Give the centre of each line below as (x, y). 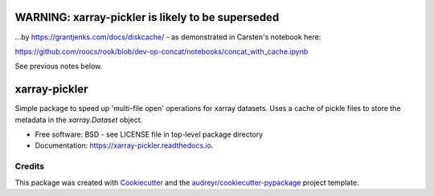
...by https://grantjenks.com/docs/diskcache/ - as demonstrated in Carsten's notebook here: (168, 37)
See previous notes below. (59, 66)
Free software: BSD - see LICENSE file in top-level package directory (149, 134)
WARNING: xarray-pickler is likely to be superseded (147, 17)
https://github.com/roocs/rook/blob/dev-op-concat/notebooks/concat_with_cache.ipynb (162, 51)
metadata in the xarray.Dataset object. (79, 120)
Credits (29, 166)
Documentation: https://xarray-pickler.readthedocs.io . (124, 145)
